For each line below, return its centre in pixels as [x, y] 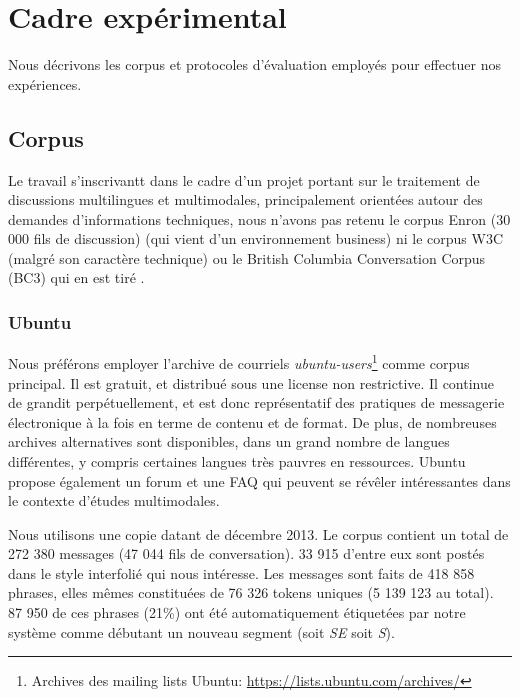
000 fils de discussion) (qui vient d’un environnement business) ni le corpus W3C [255, 238]
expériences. [45, 83]
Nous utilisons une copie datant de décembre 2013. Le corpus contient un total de [258, 533]
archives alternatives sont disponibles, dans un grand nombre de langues [229, 441]
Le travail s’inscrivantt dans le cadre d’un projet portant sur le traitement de [244, 179]
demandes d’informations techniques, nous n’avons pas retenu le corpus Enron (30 [259, 218]
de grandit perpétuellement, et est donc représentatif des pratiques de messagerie [256, 402]
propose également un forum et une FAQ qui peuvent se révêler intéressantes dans [259, 480]
